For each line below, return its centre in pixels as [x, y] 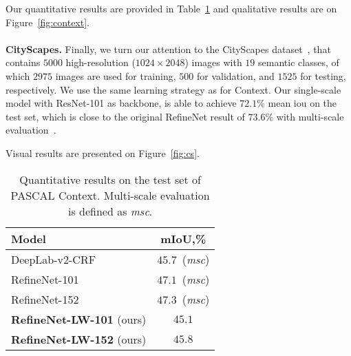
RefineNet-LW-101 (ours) [79, 319]
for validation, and [235, 75]
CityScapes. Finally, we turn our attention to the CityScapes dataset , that [168, 49]
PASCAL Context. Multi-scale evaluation [110, 195]
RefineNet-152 [45, 299]
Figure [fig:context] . [48, 22]
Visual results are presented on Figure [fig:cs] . [103, 153]
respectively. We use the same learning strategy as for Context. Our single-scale [173, 89]
